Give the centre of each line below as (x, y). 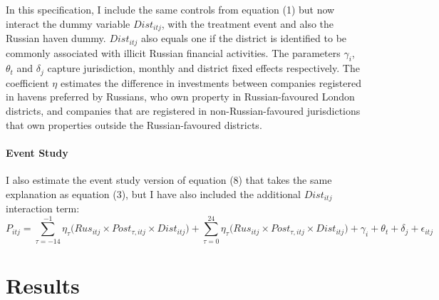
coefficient (27, 82)
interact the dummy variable (68, 23)
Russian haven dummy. (56, 38)
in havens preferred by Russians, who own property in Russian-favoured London (180, 97)
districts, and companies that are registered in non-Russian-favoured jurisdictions (183, 110)
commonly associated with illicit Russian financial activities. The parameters (173, 52)
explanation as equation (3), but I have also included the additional (153, 193)
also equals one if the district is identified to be (244, 38)
